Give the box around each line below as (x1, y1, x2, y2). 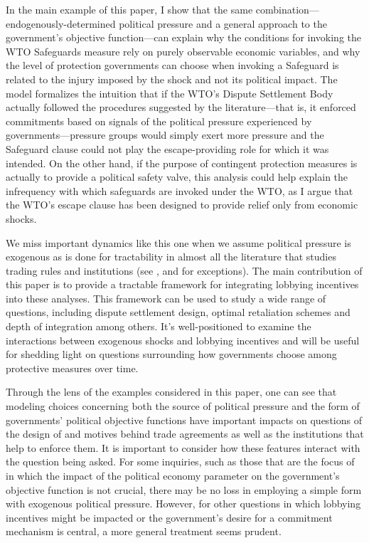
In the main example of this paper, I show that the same (6, 2, 253, 16)
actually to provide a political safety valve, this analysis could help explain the (6, 169, 348, 184)
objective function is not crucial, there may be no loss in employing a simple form (6, 482, 362, 497)
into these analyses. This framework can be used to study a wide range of (6, 290, 326, 305)
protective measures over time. (6, 360, 139, 375)
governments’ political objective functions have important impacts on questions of (6, 412, 362, 427)
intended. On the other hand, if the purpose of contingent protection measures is (6, 155, 358, 170)
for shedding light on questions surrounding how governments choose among (6, 347, 337, 362)
